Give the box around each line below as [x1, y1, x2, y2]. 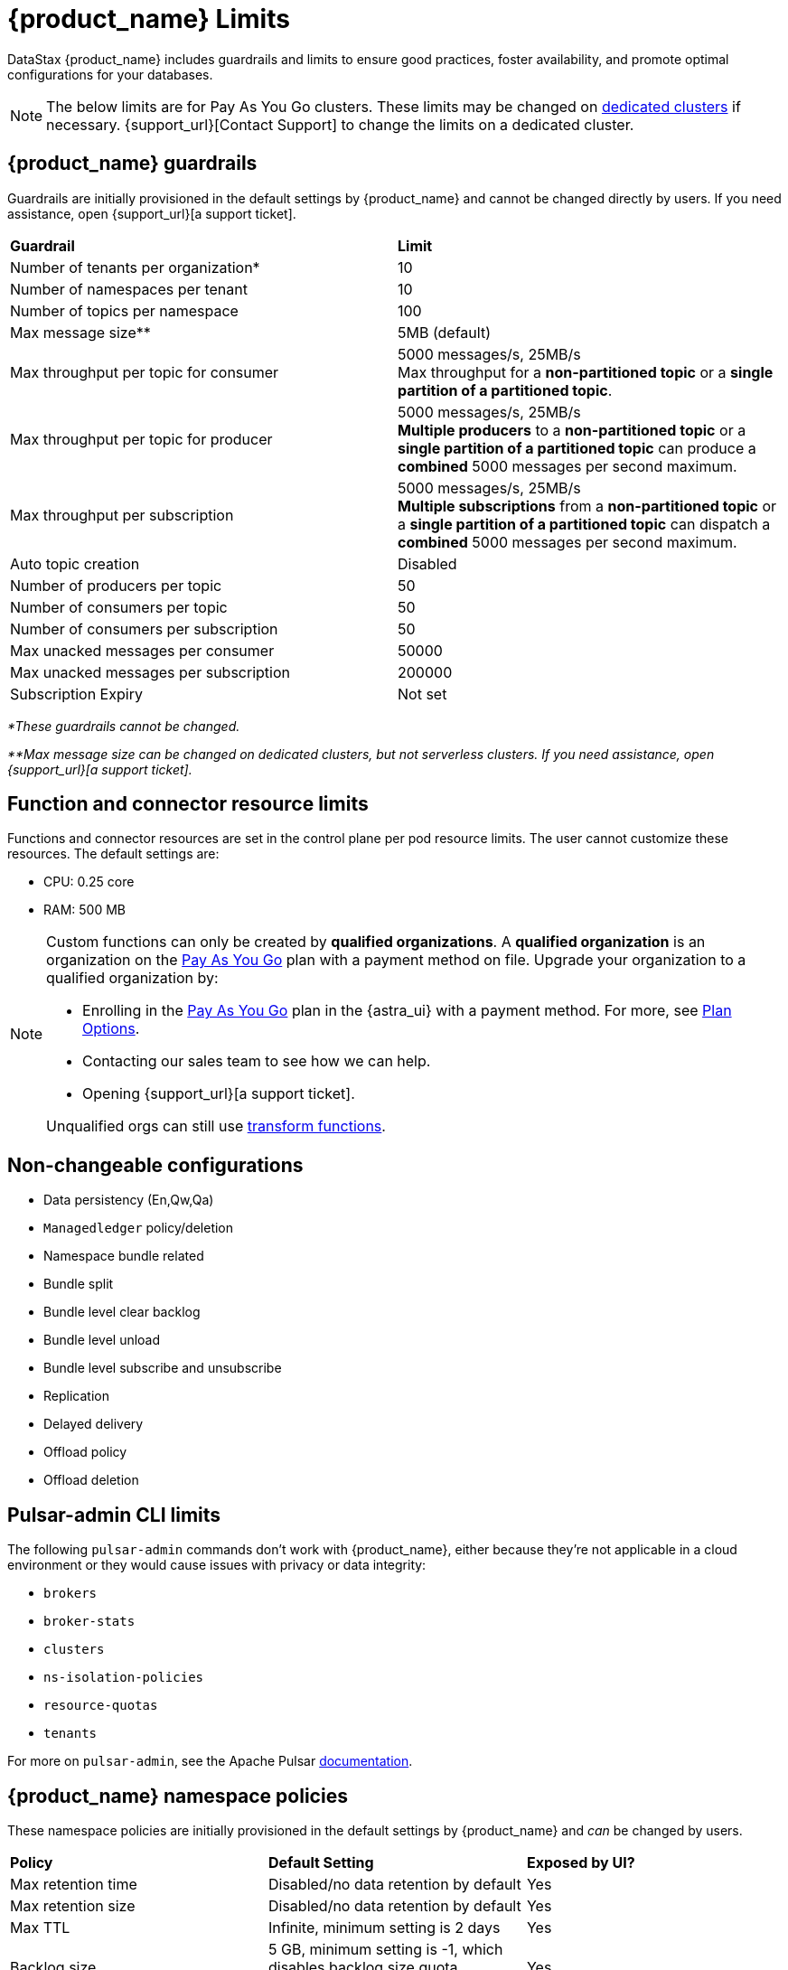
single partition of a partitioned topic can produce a [398, 438, 756, 457]
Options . [82, 1019, 140, 1038]
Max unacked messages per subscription [10, 662, 291, 681]
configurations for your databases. [7, 66, 213, 82]
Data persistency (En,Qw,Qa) [43, 1192, 214, 1208]
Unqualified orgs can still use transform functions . [46, 1117, 386, 1136]
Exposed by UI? [526, 1853, 635, 1871]
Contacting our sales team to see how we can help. [82, 1052, 431, 1071]
